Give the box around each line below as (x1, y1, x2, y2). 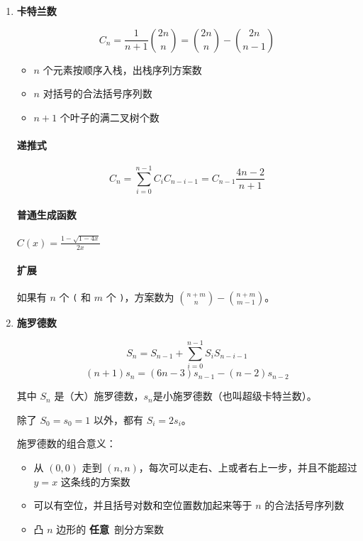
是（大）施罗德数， (54, 388, 144, 403)
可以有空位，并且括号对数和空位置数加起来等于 (33, 498, 252, 513)
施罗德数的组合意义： (16, 436, 116, 451)
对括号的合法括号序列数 (43, 86, 152, 101)
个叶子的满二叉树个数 (60, 109, 160, 124)
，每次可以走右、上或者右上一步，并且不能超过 (138, 459, 357, 474)
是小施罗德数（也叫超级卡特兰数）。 (152, 388, 317, 403)
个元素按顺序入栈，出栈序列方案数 (43, 62, 202, 77)
